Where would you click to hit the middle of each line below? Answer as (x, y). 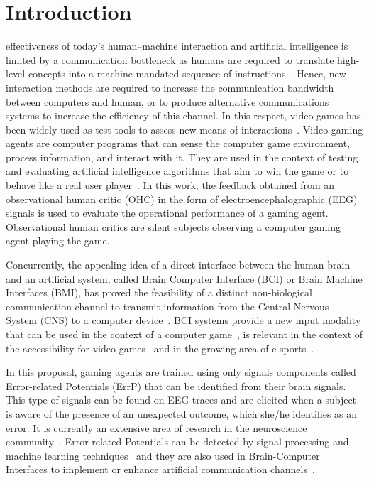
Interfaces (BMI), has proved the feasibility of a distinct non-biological (159, 292)
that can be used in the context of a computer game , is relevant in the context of (184, 334)
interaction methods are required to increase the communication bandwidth (170, 87)
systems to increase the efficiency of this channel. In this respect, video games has (183, 115)
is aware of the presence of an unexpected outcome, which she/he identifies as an (182, 413)
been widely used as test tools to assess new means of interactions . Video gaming (184, 129)
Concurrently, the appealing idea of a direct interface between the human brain (178, 265)
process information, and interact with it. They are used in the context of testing (182, 157)
